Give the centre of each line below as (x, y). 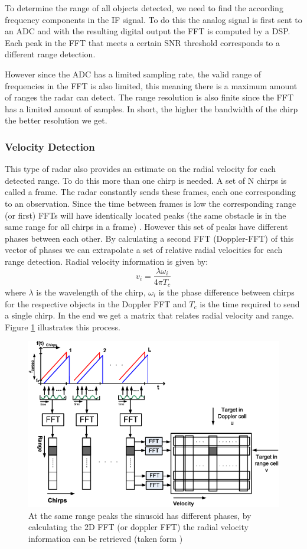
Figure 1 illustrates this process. (63, 327)
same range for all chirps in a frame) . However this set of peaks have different (146, 227)
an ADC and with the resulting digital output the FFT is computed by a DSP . (148, 31)
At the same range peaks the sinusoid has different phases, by (140, 515)
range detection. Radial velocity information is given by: (107, 261)
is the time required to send (250, 303)
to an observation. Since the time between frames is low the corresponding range (151, 203)
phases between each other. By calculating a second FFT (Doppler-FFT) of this (149, 238)
